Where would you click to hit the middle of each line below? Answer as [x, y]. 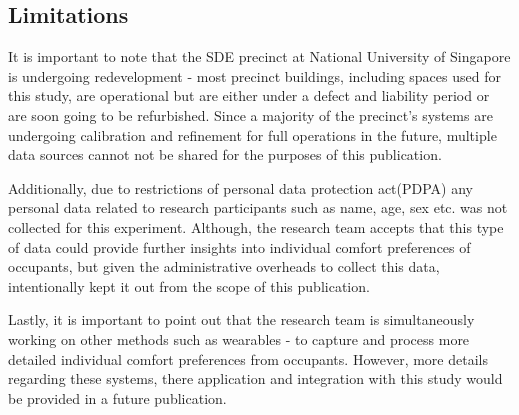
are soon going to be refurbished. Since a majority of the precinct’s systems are [250, 114]
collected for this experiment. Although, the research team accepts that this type [256, 226]
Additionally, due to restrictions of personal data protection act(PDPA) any [240, 187]
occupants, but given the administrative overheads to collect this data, [224, 266]
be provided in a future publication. [117, 397]
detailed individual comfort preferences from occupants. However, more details [248, 358]
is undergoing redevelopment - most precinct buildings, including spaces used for [254, 75]
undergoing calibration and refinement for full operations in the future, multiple [252, 134]
